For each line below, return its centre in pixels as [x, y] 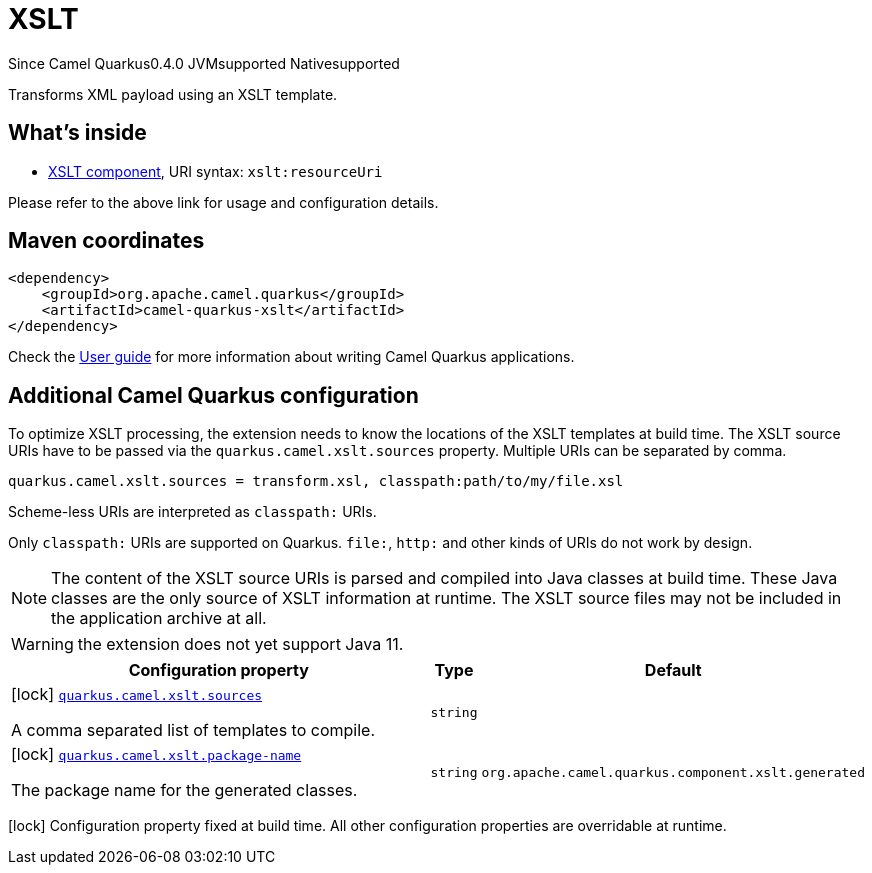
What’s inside [77, 133]
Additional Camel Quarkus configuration [213, 395]
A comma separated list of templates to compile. [193, 730]
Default [673, 670]
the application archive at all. [159, 618]
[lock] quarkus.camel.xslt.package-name [156, 754]
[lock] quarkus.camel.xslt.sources [137, 694]
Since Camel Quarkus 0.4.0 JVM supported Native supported [204, 63]
